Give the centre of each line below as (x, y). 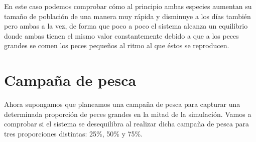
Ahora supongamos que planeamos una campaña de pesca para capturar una (122, 104)
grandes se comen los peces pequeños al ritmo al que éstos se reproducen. (117, 45)
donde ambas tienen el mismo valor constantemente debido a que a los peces (121, 35)
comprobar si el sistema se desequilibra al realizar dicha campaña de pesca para (126, 124)
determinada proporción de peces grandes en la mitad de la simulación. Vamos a (128, 114)
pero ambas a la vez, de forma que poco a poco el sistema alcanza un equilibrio (126, 26)
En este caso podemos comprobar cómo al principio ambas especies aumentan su (128, 6)
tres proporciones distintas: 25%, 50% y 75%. (74, 133)
